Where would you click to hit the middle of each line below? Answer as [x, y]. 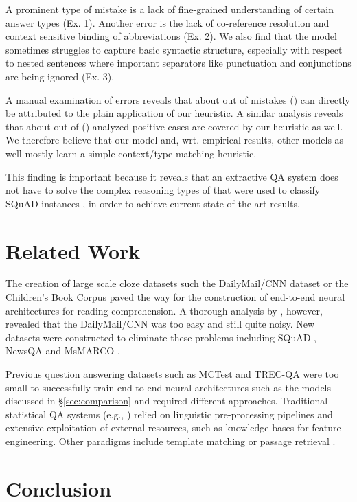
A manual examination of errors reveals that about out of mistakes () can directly [178, 99]
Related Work [73, 250]
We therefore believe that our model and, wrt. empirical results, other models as [175, 140]
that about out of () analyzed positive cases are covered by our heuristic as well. [174, 126]
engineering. [31, 441]
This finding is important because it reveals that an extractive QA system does [172, 176]
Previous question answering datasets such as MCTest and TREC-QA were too [172, 374]
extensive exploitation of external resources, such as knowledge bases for [157, 427]
